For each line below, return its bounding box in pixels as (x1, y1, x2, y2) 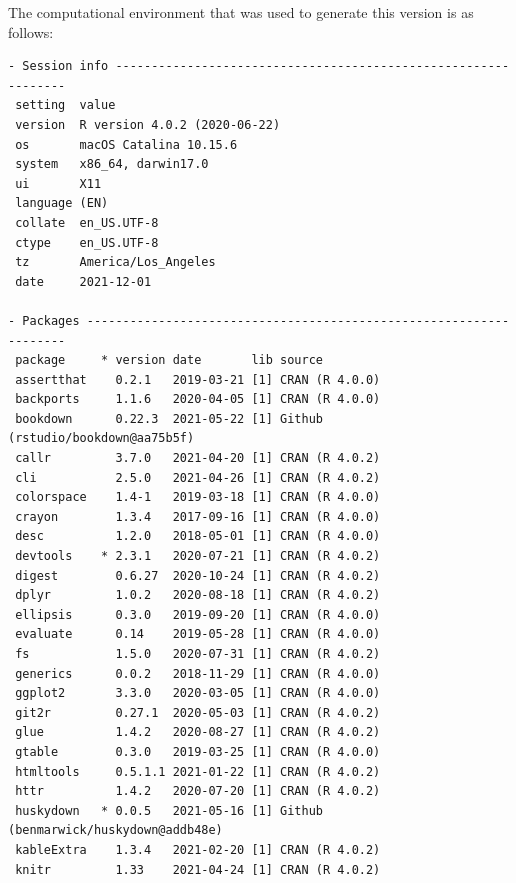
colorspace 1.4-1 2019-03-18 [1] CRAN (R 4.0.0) (15, 490, 381, 505)
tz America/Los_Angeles (15, 255, 216, 270)
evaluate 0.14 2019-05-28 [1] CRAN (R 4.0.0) (15, 627, 381, 642)
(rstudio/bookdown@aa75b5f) (8, 431, 195, 446)
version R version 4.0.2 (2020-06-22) (15, 117, 281, 132)
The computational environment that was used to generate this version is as (8, 2, 474, 22)
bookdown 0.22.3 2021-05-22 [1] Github (15, 411, 323, 426)
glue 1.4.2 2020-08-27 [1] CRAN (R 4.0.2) (15, 725, 381, 740)
